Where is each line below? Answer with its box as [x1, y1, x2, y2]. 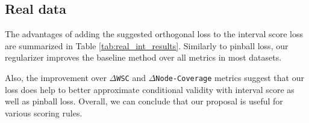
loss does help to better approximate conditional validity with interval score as [5, 83, 295, 95]
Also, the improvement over [5, 71, 107, 83]
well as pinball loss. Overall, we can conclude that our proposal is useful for [5, 95, 283, 107]
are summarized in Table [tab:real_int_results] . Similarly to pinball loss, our [5, 39, 289, 52]
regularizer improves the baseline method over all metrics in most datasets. [5, 51, 282, 64]
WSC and [116, 71, 146, 83]
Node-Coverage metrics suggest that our [155, 71, 304, 83]
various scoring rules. [5, 106, 83, 119]
